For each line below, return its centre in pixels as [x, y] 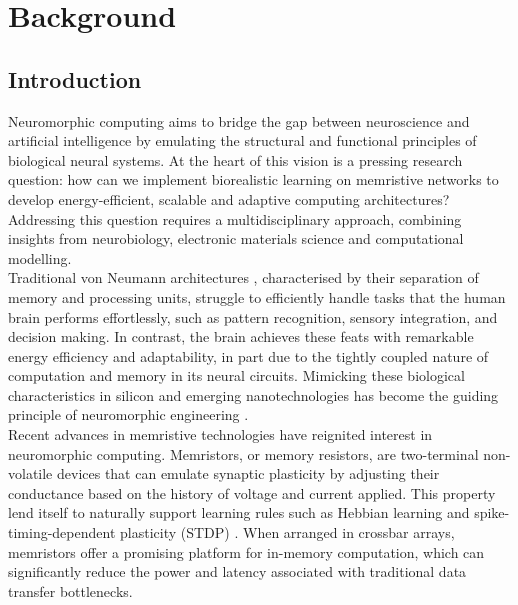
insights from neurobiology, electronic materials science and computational [236, 238]
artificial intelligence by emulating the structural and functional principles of [242, 140]
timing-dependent [62, 532]
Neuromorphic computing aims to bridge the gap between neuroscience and [239, 120]
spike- [492, 512]
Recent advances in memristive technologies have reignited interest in [220, 434]
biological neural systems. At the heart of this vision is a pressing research [235, 159]
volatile [30, 473]
